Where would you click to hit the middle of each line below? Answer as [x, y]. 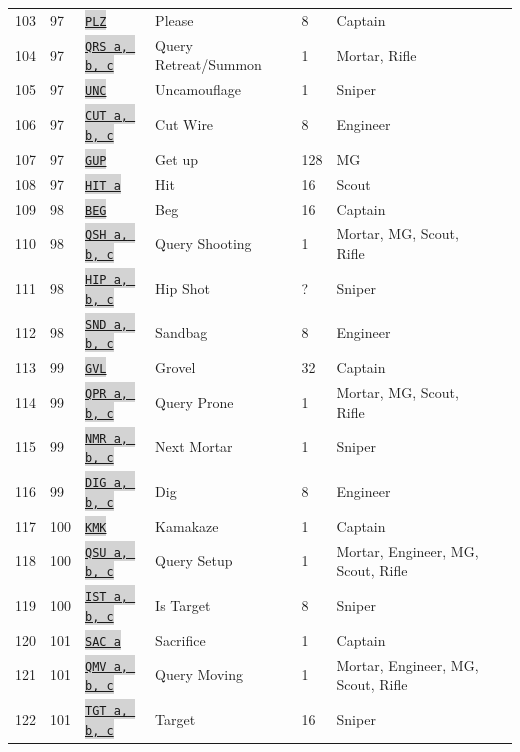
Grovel [175, 367]
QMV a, [106, 666]
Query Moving [199, 674]
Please [174, 19]
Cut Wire [184, 123]
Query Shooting [203, 243]
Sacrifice [180, 639]
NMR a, [106, 438]
